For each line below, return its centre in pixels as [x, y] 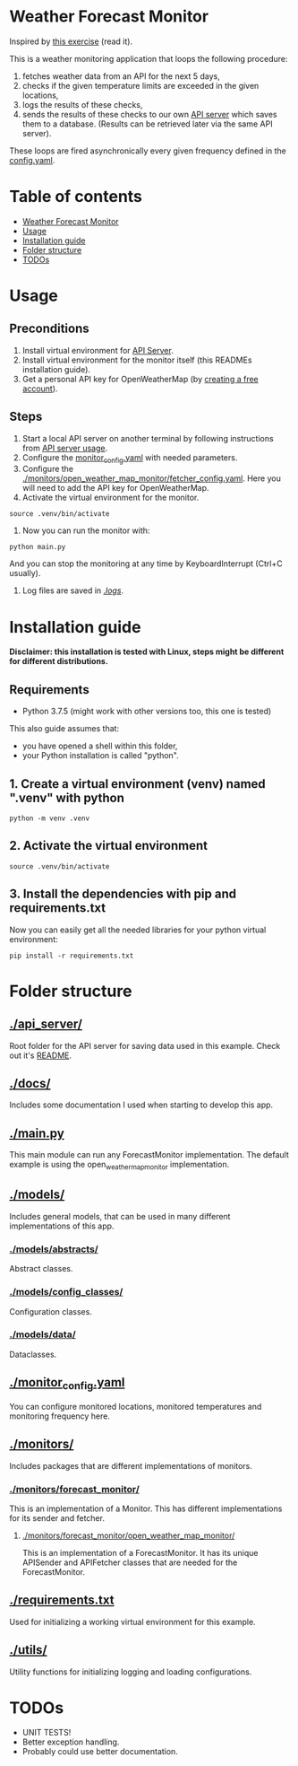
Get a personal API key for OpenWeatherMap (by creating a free [140, 379]
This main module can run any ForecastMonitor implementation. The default [149, 1155]
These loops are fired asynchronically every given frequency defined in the [148, 151]
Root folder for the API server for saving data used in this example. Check [145, 1045]
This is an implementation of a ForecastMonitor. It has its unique [140, 1552]
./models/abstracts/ [54, 1249]
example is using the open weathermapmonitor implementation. [119, 1166]
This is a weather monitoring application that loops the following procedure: [149, 58]
